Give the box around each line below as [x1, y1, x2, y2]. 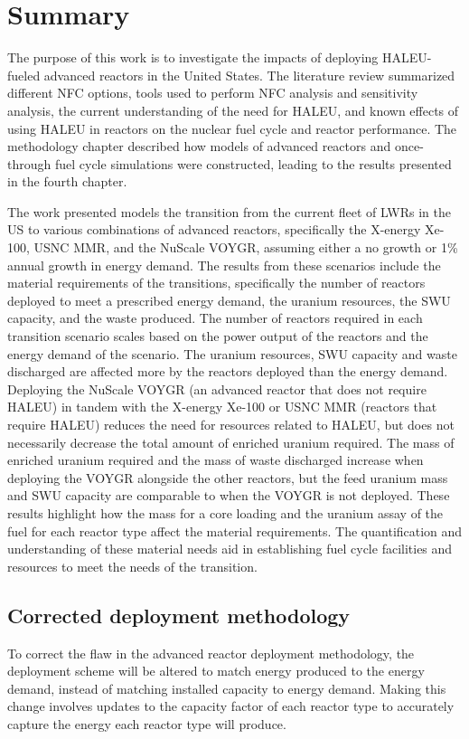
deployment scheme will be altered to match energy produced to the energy [7, 661, 425, 680]
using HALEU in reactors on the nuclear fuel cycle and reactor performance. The [7, 118, 457, 137]
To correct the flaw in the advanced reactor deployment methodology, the [7, 643, 415, 662]
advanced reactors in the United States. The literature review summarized [43, 65, 455, 84]
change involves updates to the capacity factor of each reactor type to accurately [7, 696, 455, 715]
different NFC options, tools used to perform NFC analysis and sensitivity [7, 83, 418, 102]
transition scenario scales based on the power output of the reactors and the [7, 327, 428, 346]
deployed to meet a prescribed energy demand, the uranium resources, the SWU [7, 290, 451, 309]
